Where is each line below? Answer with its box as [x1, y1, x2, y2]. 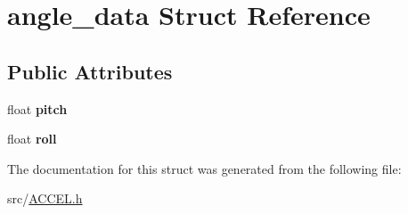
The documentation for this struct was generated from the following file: [7, 159, 402, 177]
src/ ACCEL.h [7, 189, 83, 208]
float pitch [7, 99, 68, 118]
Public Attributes [7, 57, 173, 85]
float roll [7, 129, 57, 148]
